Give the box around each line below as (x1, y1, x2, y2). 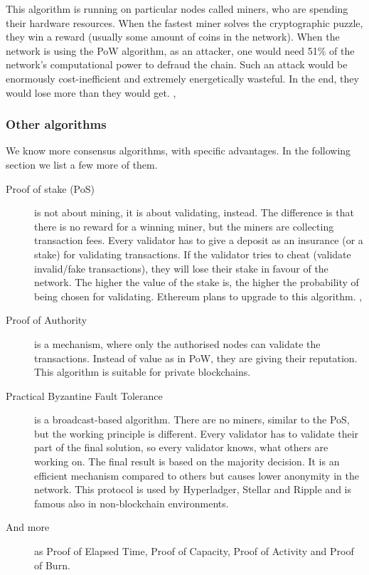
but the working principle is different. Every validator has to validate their (34, 426, 359, 441)
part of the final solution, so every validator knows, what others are (34, 440, 328, 455)
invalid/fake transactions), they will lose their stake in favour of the (34, 260, 328, 275)
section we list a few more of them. (6, 157, 158, 172)
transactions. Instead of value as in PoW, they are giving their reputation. (34, 350, 358, 365)
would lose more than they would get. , (6, 85, 176, 100)
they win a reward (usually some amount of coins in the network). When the (6, 29, 340, 44)
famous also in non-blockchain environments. (34, 495, 229, 510)
